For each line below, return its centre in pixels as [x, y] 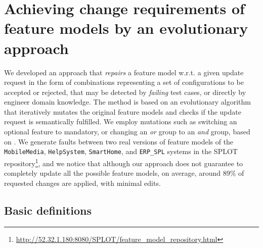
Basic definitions [48, 210]
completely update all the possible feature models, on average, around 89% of [124, 173]
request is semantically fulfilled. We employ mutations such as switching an [121, 121]
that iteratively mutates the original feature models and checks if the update [123, 111]
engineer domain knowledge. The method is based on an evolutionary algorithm [127, 102]
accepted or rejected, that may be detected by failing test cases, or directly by [125, 92]
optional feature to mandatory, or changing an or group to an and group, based [127, 132]
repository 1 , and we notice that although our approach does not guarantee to [124, 162]
